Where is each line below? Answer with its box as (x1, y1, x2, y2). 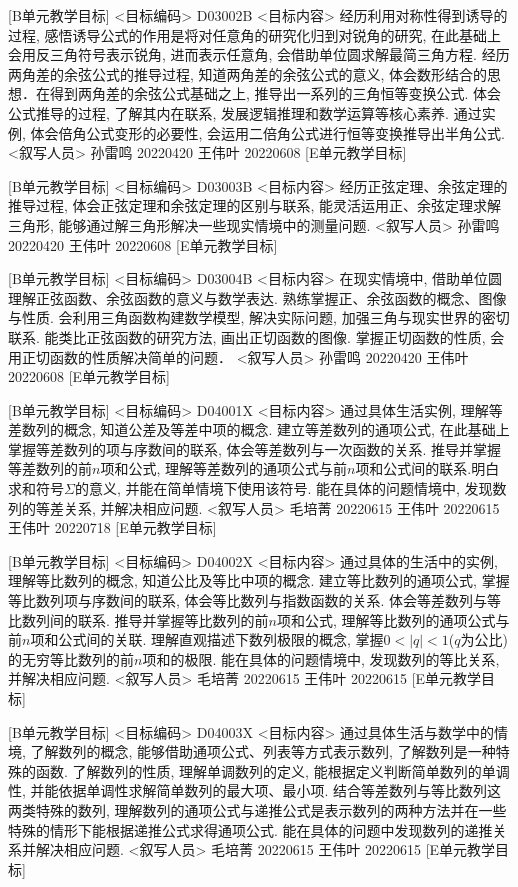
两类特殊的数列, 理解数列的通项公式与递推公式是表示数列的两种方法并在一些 (8, 799, 507, 820)
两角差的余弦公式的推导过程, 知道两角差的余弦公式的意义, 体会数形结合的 (8, 63, 488, 84)
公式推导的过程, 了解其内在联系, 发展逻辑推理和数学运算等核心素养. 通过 (8, 102, 482, 123)
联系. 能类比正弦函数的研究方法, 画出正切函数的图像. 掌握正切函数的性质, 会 (8, 326, 505, 347)
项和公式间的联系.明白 (355, 458, 500, 479)
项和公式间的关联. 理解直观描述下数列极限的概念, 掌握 (30, 629, 384, 650)
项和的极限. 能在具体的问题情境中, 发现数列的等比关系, (142, 648, 500, 669)
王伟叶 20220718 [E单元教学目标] (8, 517, 217, 538)
